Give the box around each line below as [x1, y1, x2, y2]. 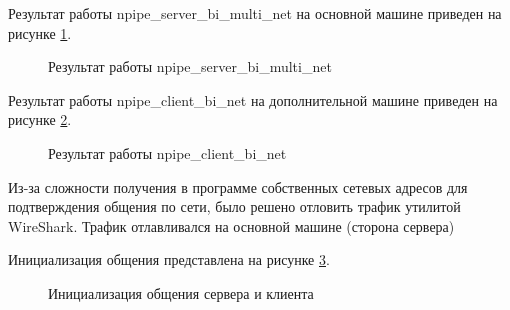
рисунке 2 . [8, 109, 72, 130]
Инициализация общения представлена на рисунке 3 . [8, 249, 330, 270]
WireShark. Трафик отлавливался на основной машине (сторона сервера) [8, 215, 455, 236]
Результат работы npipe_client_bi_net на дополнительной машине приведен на [8, 89, 498, 110]
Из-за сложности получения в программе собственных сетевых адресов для [8, 176, 468, 197]
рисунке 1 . [8, 22, 72, 43]
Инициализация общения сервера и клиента [48, 282, 314, 303]
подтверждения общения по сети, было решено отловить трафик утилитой [8, 196, 461, 217]
